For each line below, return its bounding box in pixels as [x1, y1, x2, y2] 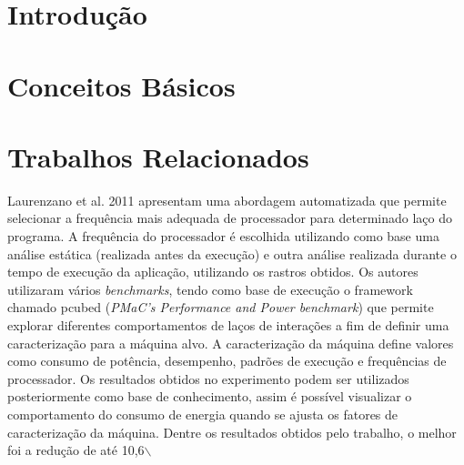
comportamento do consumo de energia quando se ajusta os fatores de [7, 405, 398, 423]
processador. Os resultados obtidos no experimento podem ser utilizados [7, 369, 409, 388]
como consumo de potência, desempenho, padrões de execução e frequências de [7, 351, 447, 370]
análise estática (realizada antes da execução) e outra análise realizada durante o [7, 244, 457, 263]
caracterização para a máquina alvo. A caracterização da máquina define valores [7, 333, 454, 352]
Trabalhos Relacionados [7, 137, 309, 175]
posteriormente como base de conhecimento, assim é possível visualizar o [7, 387, 412, 406]
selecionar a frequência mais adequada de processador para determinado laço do [7, 208, 452, 227]
